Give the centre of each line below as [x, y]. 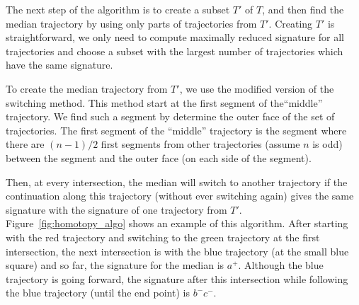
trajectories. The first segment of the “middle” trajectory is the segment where [176, 130]
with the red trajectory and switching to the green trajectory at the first [163, 237]
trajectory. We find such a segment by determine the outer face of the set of [170, 116]
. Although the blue [281, 265]
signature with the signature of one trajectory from [116, 209]
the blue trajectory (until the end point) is [98, 293]
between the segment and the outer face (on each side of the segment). [159, 157]
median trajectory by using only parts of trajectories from [131, 23]
